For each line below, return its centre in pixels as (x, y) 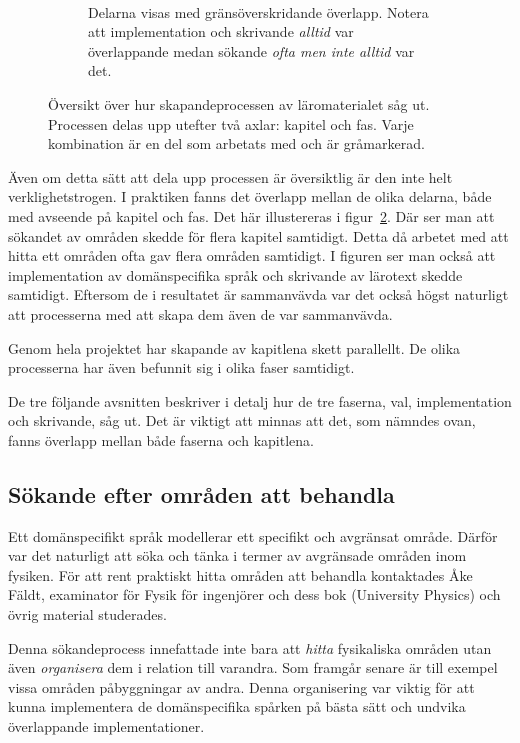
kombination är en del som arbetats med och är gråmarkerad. (236, 143)
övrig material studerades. (87, 614)
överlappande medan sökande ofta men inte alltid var (251, 50)
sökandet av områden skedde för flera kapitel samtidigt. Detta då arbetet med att (258, 235)
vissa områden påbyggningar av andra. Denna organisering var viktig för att (241, 686)
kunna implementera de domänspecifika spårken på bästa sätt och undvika (237, 706)
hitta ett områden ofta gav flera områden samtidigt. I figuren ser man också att (252, 255)
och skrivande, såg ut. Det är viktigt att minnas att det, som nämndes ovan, (242, 420)
